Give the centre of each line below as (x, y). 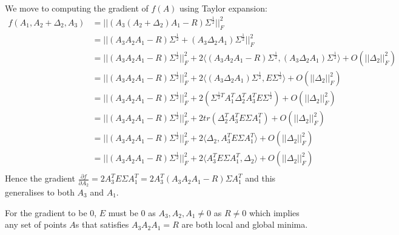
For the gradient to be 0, (51, 212)
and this (260, 178)
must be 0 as (132, 212)
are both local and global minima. (245, 224)
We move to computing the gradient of (77, 8)
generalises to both (40, 192)
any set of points (36, 224)
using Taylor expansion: (223, 8)
